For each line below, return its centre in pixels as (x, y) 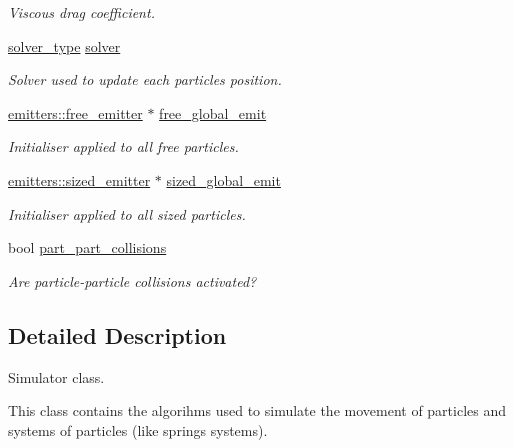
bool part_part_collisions (87, 247)
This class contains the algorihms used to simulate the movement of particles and (257, 410)
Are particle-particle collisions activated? (132, 280)
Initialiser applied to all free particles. (123, 146)
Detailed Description (117, 334)
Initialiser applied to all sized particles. (127, 213)
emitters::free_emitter (75, 112)
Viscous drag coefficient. (81, 12)
